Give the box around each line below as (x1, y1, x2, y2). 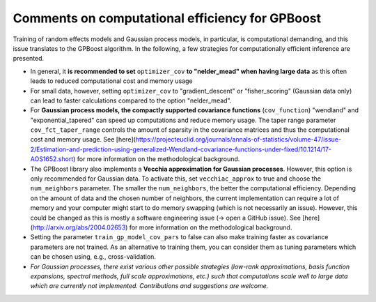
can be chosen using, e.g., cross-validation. (30, 252, 157, 261)
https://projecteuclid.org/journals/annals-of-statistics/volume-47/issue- (135, 135, 341, 144)
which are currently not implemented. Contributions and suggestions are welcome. (30, 282, 269, 290)
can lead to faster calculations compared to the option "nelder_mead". (30, 96, 232, 105)
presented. (13, 54, 45, 63)
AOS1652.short (30, 155, 74, 163)
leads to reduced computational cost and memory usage (30, 77, 193, 85)
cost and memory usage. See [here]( (30, 135, 136, 144)
